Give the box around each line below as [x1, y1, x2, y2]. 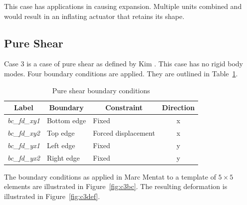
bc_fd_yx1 [7, 140, 40, 150]
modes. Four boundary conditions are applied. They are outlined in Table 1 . [4, 68, 238, 78]
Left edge [46, 140, 75, 150]
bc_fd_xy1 [7, 115, 40, 126]
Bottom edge [46, 115, 86, 126]
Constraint [105, 102, 143, 113]
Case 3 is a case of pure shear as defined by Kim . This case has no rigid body [4, 58, 244, 69]
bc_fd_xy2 [7, 127, 40, 138]
